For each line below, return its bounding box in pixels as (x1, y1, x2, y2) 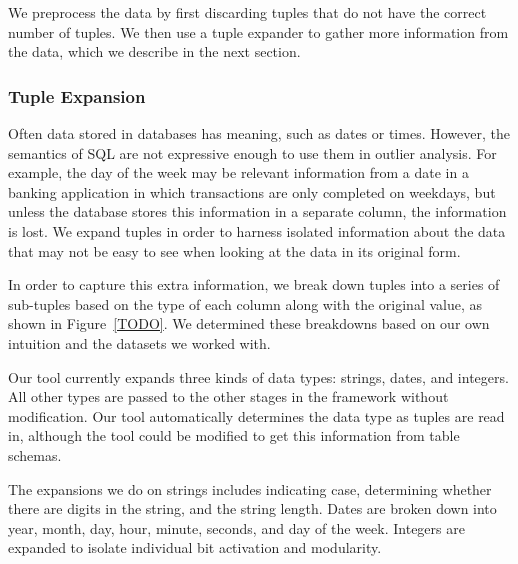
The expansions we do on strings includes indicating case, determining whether (8, 478, 492, 499)
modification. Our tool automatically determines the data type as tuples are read (8, 405, 505, 426)
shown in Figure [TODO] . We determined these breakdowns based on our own (8, 313, 490, 334)
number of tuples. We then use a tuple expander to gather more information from (8, 21, 509, 42)
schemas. (8, 444, 62, 465)
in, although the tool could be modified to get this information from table (8, 425, 460, 446)
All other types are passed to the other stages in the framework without (8, 386, 449, 407)
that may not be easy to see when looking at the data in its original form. (8, 240, 461, 261)
